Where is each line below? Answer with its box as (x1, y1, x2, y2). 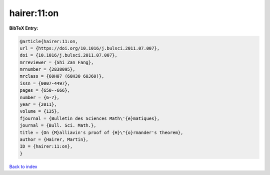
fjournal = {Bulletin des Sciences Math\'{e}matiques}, (19, 115, 160, 121)
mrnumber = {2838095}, (19, 67, 75, 72)
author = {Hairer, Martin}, (19, 137, 88, 142)
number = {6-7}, (19, 94, 60, 100)
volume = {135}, (19, 108, 60, 114)
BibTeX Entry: (9, 25, 38, 31)
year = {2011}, (19, 102, 57, 107)
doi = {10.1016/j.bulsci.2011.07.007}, (19, 53, 117, 58)
